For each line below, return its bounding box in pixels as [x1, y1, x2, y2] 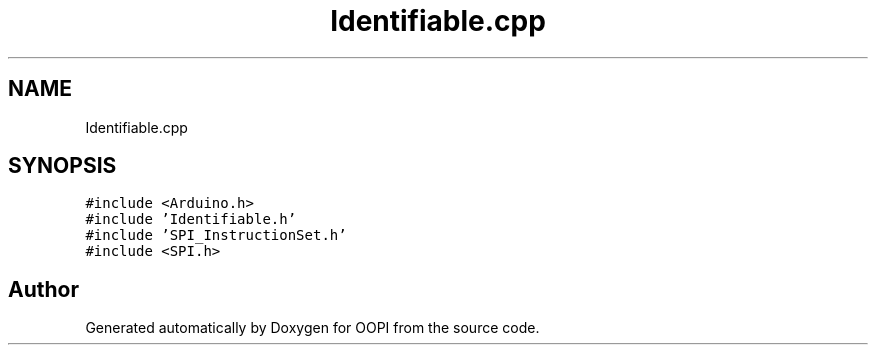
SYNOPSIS [8, 153, 117, 179]
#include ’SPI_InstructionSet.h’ [85, 227, 347, 244]
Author [8, 276, 79, 302]
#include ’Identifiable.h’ [85, 211, 297, 228]
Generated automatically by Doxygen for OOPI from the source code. [85, 319, 540, 337]
